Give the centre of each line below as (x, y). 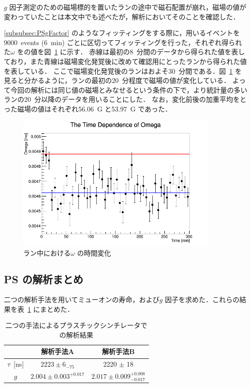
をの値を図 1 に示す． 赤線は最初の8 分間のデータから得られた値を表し (131, 52)
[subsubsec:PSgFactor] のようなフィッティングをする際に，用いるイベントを (122, 33)
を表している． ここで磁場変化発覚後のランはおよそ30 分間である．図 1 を (123, 71)
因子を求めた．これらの (202, 299)
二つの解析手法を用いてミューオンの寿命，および (82, 299)
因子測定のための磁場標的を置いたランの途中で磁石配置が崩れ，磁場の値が (128, 7)
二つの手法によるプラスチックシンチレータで (76, 325)
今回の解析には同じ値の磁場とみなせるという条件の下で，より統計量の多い (129, 89)
